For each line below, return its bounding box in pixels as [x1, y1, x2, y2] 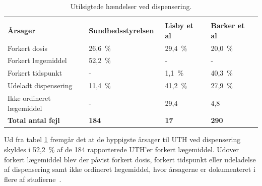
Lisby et [165, 20, 194, 31]
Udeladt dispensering [8, 80, 73, 91]
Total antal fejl [8, 115, 60, 126]
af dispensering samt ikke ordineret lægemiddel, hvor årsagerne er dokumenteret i [4, 164, 255, 174]
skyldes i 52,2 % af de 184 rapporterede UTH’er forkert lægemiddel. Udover [4, 144, 239, 155]
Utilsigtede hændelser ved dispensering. [70, 1, 192, 11]
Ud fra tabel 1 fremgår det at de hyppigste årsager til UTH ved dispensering [4, 134, 241, 145]
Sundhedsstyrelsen [89, 25, 154, 35]
